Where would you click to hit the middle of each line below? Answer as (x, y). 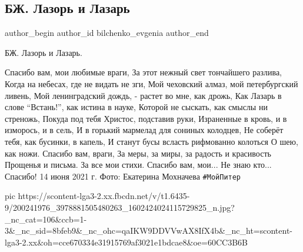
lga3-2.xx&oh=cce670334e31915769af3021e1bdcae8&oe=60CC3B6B (126, 242)
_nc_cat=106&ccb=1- (46, 219)
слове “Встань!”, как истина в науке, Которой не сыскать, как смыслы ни (136, 107)
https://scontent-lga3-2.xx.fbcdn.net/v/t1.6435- (104, 196)
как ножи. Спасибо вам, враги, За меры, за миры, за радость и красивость (138, 153)
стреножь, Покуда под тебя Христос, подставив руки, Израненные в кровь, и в (146, 118)
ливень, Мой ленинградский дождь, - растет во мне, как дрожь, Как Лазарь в (143, 95)
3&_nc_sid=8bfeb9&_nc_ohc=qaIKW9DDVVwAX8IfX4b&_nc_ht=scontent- (149, 231)
